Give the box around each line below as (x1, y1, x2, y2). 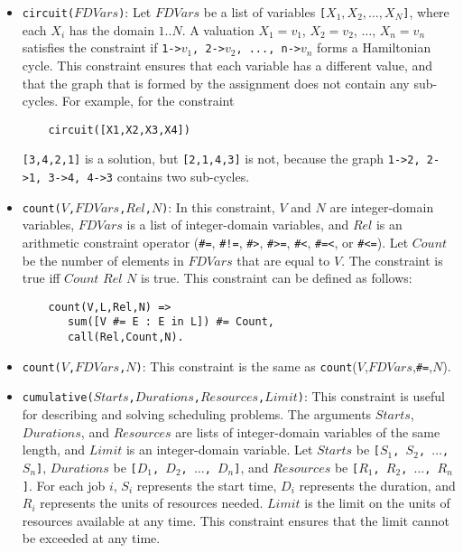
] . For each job (22, 475, 106, 494)
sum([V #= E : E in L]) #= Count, (67, 315, 275, 329)
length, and (22, 440, 86, 459)
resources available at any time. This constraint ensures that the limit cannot (22, 511, 449, 530)
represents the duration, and (299, 475, 456, 494)
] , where (403, 3, 449, 21)
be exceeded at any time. (22, 529, 161, 548)
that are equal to (236, 250, 330, 269)
